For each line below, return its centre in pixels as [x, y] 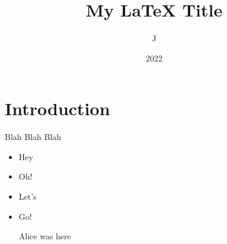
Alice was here [45, 236]
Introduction [57, 108]
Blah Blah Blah [33, 137]
